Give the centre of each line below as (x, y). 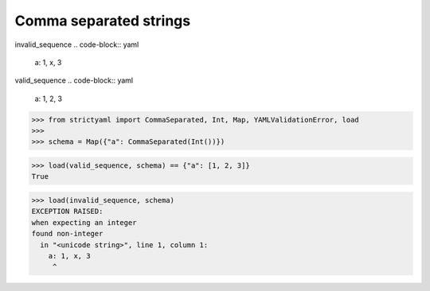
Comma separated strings (103, 21)
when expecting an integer (84, 222)
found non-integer (67, 234)
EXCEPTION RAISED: (67, 211)
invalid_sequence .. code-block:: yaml (77, 45)
